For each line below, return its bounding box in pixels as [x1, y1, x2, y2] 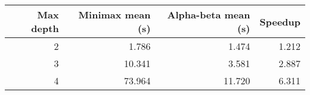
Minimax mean [78, 8, 151, 21]
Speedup [259, 14, 300, 28]
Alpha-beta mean [167, 8, 250, 21]
